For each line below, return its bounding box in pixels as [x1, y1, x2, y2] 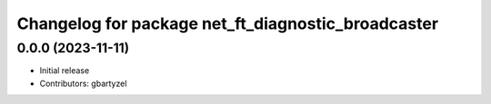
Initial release [39, 65, 90, 76]
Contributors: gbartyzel [39, 78, 127, 89]
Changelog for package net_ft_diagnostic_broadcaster [16, 14, 439, 33]
